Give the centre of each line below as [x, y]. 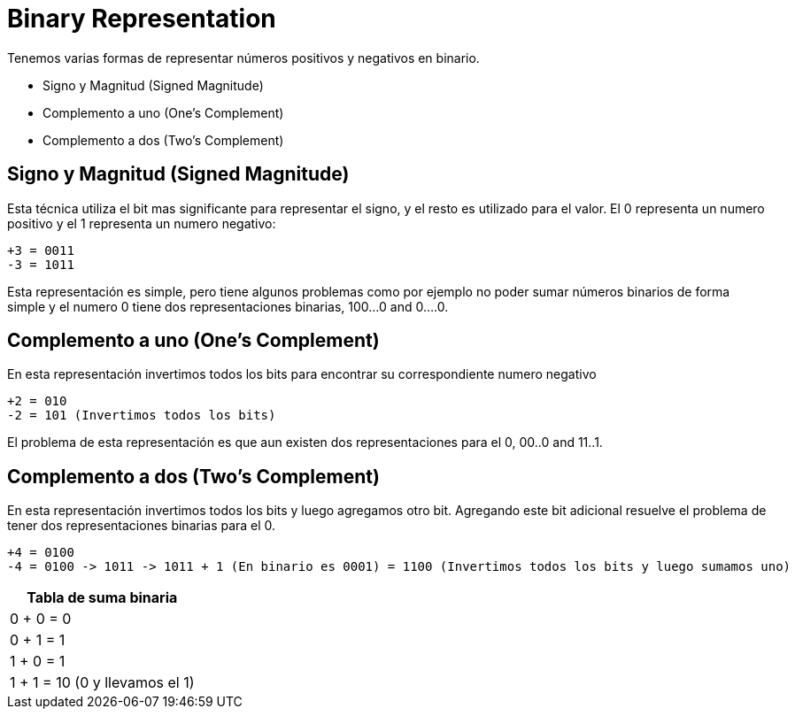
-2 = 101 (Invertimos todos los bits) [142, 416]
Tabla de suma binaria [102, 598]
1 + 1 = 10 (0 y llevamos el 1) [102, 683]
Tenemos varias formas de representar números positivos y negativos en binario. [243, 58]
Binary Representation [142, 19]
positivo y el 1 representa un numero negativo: [142, 223]
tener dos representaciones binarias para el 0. [142, 526]
